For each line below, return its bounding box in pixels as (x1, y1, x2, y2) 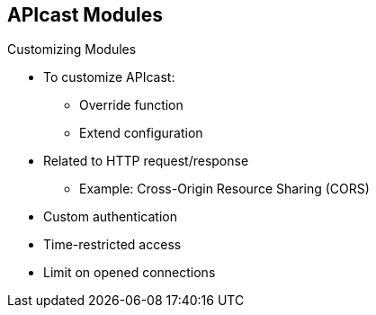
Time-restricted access (43, 237, 182, 253)
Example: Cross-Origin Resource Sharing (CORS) (79, 181, 370, 197)
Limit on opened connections (43, 265, 216, 281)
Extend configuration (79, 125, 203, 141)
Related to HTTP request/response (43, 153, 249, 169)
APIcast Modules (7, 4, 164, 26)
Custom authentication (43, 209, 177, 225)
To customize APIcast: (43, 69, 175, 85)
